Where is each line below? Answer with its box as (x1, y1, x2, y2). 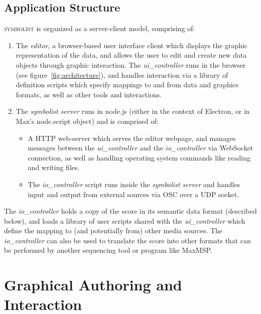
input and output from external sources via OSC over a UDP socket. (28, 189, 239, 199)
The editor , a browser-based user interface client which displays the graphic (16, 40, 248, 50)
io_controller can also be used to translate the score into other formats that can (4, 235, 251, 245)
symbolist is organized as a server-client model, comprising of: (4, 23, 195, 34)
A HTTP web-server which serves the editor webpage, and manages (28, 132, 236, 143)
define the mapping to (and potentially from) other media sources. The (4, 225, 223, 236)
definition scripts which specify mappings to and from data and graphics (16, 79, 239, 90)
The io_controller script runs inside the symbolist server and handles (28, 179, 240, 189)
